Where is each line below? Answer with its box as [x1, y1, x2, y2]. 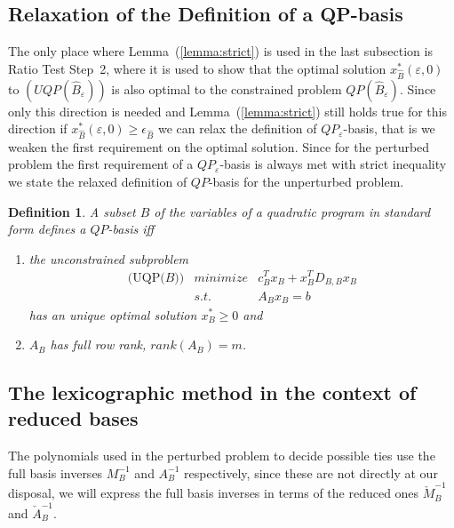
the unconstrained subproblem [28, 249, 189, 268]
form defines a [8, 220, 86, 238]
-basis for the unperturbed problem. [208, 172, 404, 191]
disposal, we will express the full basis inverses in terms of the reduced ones [8, 484, 419, 502]
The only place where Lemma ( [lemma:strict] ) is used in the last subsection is [8, 42, 433, 60]
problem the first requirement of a [8, 155, 194, 173]
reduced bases [8, 404, 139, 432]
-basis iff [108, 220, 155, 238]
